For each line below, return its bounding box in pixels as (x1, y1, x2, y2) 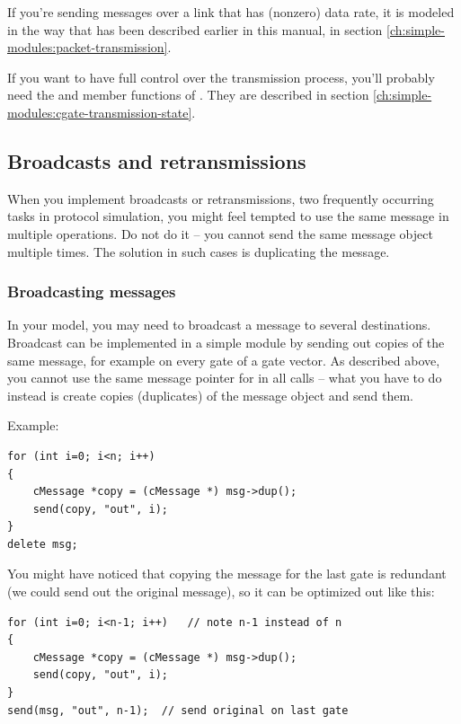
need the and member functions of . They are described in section (7, 85, 369, 104)
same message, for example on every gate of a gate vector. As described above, (7, 350, 440, 369)
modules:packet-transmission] (7, 38, 168, 57)
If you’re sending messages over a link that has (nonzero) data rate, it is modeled (7, 3, 455, 21)
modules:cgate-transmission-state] (7, 102, 192, 121)
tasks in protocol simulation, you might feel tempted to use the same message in (7, 207, 449, 225)
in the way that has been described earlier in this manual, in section (7, 20, 383, 39)
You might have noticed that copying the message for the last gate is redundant (7, 564, 447, 583)
